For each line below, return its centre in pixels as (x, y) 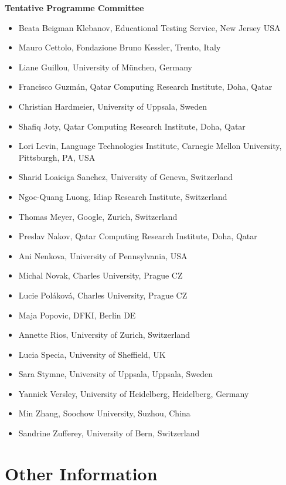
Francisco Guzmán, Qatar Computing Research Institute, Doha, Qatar (145, 87)
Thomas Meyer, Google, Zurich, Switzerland (98, 216)
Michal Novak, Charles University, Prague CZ (101, 275)
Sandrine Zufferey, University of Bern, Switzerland (109, 433)
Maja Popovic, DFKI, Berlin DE (77, 315)
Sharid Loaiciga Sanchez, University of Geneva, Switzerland (126, 177)
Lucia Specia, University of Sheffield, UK (92, 354)
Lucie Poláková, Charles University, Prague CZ (103, 295)
